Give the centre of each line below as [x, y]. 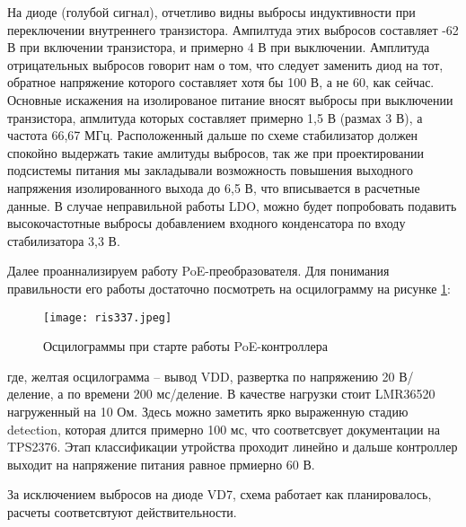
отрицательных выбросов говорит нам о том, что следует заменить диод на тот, [225, 64]
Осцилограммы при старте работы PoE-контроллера [185, 346]
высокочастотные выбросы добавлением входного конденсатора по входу [207, 223]
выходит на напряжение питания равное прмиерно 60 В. [161, 464]
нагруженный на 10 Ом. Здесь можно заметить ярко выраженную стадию [208, 411]
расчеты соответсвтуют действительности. [122, 511]
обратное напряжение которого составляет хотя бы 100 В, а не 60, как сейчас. [221, 82]
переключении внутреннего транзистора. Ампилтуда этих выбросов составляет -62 [233, 29]
